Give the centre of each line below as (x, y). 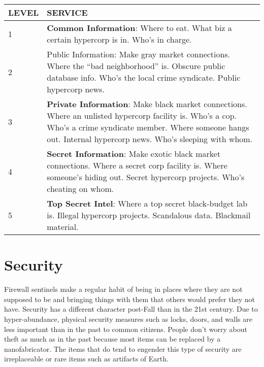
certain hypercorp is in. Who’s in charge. (119, 39)
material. (63, 227)
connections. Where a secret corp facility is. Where (137, 165)
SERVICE (67, 12)
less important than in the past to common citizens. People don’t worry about (126, 329)
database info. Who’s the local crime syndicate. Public (144, 77)
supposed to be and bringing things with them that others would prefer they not (130, 299)
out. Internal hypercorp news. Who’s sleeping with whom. (150, 139)
